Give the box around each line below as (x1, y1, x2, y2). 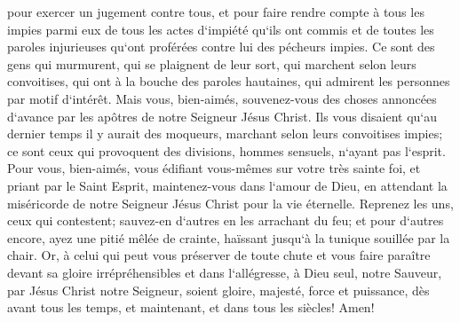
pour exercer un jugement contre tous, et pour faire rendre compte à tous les (7, 3, 424, 20)
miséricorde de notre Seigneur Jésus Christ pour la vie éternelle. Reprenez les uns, (7, 193, 454, 212)
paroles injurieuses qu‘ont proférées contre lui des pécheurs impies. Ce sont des (7, 37, 435, 56)
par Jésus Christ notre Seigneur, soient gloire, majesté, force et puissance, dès (7, 280, 430, 299)
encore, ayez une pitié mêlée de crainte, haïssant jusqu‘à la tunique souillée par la (7, 228, 450, 247)
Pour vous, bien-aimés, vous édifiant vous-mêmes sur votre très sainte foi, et (7, 159, 421, 177)
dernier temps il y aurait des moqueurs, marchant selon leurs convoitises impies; (7, 124, 443, 143)
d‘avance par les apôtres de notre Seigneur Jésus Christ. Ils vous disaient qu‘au (7, 106, 437, 125)
